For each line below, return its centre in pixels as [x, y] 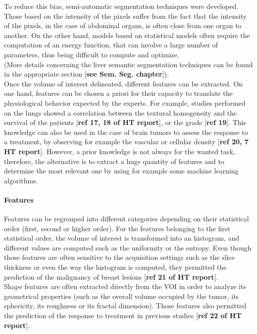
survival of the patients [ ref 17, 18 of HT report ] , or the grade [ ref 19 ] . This [125, 122]
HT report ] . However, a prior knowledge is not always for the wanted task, [120, 151]
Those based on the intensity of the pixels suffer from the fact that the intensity [126, 16]
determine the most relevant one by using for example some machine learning [121, 171]
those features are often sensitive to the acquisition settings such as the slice [119, 257]
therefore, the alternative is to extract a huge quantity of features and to [114, 161]
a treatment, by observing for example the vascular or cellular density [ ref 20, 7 [126, 142]
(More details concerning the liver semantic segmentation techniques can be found [128, 64]
